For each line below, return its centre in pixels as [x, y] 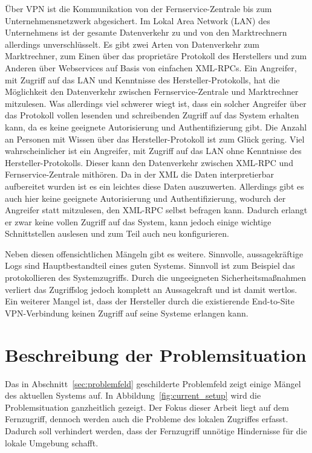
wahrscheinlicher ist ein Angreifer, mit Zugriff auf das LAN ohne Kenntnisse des [153, 151]
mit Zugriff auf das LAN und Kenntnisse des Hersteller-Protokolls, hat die [142, 79]
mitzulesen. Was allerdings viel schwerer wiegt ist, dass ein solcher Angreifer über [156, 103]
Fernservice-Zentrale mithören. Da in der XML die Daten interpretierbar [139, 174]
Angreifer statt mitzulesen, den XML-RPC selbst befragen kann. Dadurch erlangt [156, 210]
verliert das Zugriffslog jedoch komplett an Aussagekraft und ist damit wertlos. [151, 289]
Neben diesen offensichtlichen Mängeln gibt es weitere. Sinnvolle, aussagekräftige [154, 253]
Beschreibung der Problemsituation [156, 354]
